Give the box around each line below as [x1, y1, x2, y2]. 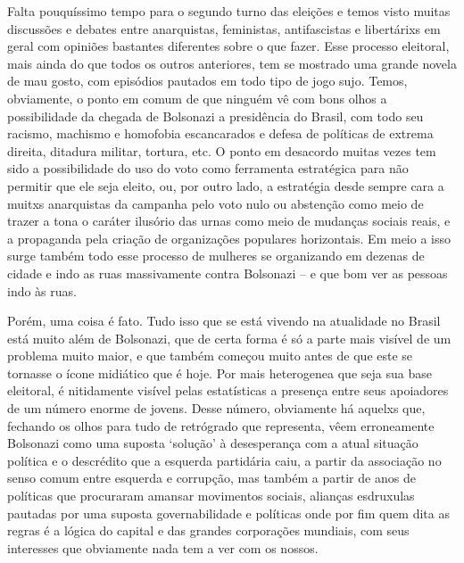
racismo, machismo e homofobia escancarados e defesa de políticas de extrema [7, 124, 434, 143]
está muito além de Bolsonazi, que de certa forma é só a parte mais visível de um [7, 328, 452, 347]
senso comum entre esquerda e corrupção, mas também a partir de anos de [7, 468, 416, 487]
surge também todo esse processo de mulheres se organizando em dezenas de [7, 246, 425, 265]
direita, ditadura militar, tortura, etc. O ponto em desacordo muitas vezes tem [7, 141, 436, 160]
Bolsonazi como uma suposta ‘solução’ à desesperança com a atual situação [7, 434, 418, 452]
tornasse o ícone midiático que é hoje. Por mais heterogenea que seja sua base [7, 363, 432, 382]
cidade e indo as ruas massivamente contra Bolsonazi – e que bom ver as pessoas [7, 263, 448, 282]
